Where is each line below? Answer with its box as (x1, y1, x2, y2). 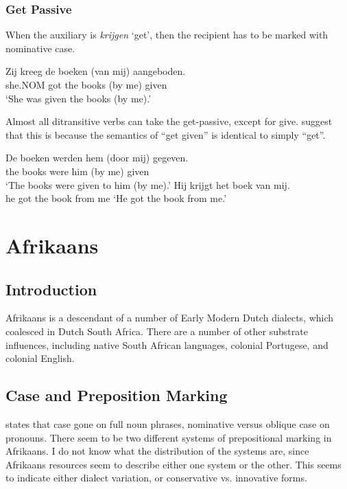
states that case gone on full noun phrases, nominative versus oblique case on (5, 416, 330, 431)
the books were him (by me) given (5, 163, 149, 178)
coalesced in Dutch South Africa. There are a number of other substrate (5, 323, 308, 338)
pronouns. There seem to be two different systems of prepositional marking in (5, 430, 332, 444)
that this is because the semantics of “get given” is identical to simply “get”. (5, 127, 326, 141)
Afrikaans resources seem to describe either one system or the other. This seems (5, 457, 342, 471)
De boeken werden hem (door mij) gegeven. (5, 150, 189, 165)
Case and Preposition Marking (5, 385, 228, 406)
